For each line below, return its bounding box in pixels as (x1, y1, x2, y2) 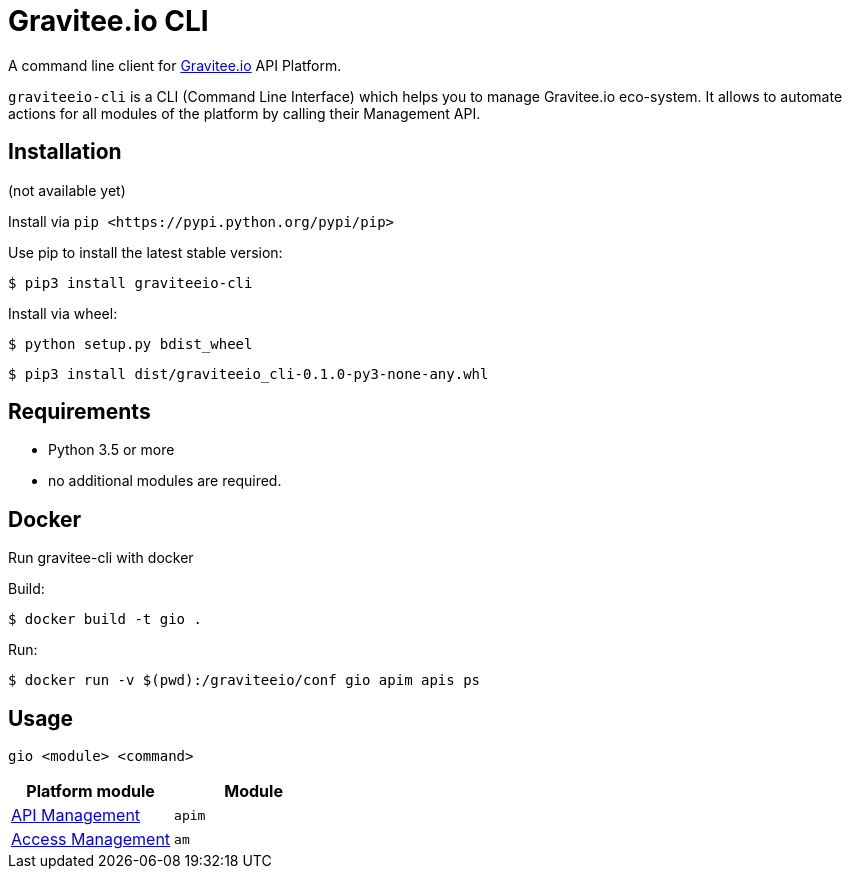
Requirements (8, 399, 151, 425)
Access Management (11, 829, 171, 850)
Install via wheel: (8, 304, 118, 322)
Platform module (26, 781, 155, 802)
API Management (11, 805, 141, 826)
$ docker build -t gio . (8, 611, 202, 628)
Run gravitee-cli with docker (8, 549, 194, 567)
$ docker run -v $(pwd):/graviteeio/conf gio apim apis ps (8, 672, 481, 689)
